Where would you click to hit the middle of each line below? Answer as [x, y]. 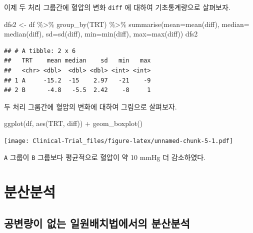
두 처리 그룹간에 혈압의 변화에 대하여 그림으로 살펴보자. [90, 106]
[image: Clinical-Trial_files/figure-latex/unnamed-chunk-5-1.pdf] [119, 141]
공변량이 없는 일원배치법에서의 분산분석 [97, 223]
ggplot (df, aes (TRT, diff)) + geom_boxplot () [73, 123]
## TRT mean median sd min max [77, 61]
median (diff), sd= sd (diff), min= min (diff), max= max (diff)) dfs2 [101, 34]
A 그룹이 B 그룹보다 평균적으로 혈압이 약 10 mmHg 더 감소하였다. [105, 157]
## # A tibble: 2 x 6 [40, 51]
